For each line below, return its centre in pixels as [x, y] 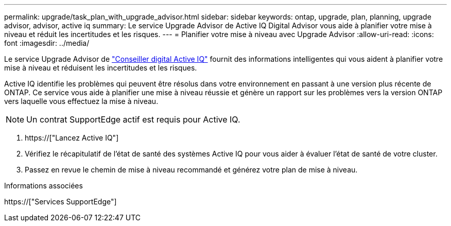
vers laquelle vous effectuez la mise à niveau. [81, 101]
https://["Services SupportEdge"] [60, 202]
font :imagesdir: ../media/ [47, 43]
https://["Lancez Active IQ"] [72, 138]
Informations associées [44, 186]
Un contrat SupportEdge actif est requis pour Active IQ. [133, 119]
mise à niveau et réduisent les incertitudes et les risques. [101, 68]
